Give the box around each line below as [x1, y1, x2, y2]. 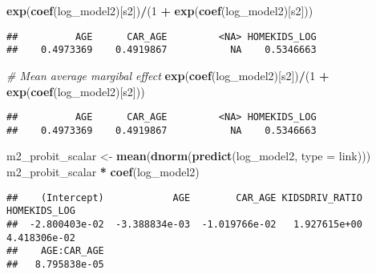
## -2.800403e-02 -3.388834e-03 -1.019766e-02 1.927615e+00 [6, 218, 362, 230]
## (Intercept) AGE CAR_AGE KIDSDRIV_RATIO [6, 191, 362, 203]
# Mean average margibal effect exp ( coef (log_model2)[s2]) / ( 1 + [6, 66, 330, 83]
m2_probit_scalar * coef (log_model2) [6, 163, 200, 179]
